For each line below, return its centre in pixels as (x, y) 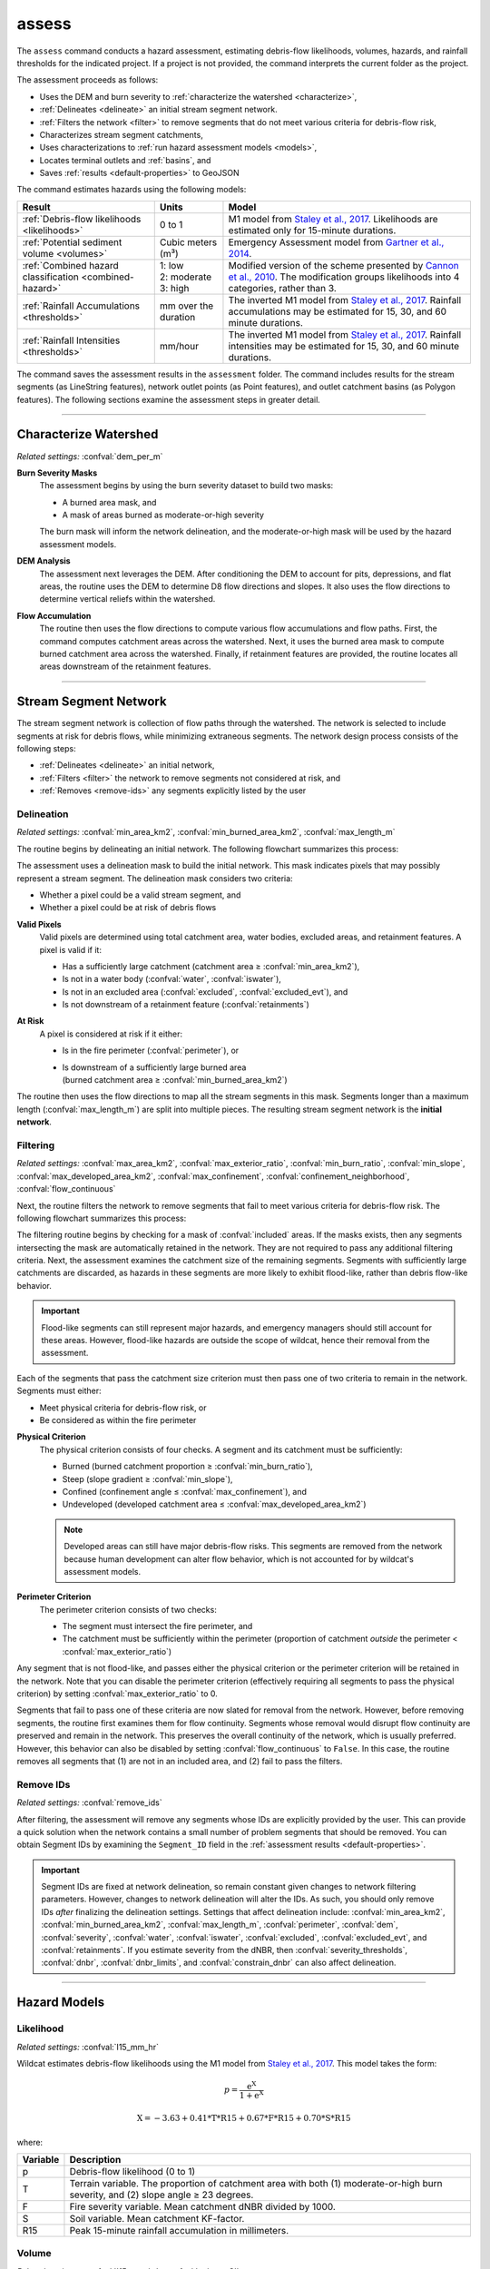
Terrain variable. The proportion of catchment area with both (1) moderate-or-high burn (256, 2184)
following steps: (46, 749)
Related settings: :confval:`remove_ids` (89, 1802)
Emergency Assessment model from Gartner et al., (336, 242)
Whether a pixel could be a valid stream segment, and (140, 895)
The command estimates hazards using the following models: (132, 190)
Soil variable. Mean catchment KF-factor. (157, 2219)
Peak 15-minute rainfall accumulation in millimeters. (179, 2231)
